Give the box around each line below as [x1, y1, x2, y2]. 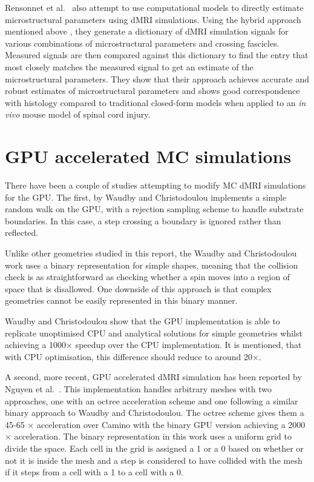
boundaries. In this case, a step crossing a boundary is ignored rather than [5, 214, 281, 227]
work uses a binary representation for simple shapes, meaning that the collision [5, 258, 298, 271]
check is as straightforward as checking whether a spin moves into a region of [5, 270, 290, 283]
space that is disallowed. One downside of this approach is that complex [5, 282, 272, 295]
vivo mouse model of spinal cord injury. [5, 108, 151, 121]
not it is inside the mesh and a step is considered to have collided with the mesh [5, 454, 303, 466]
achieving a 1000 [5, 338, 67, 351]
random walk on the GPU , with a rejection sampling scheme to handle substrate [5, 203, 304, 215]
